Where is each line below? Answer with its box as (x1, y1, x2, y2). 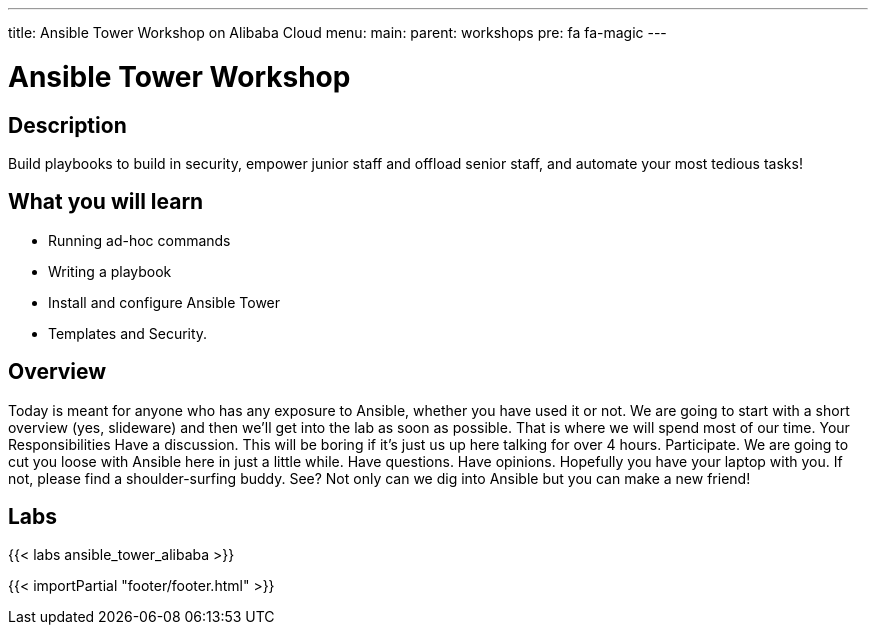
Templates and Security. (48, 324, 208, 342)
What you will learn (8, 189, 204, 215)
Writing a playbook (48, 262, 172, 280)
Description (8, 112, 127, 138)
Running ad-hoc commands (48, 231, 231, 249)
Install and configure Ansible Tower (48, 293, 281, 311)
